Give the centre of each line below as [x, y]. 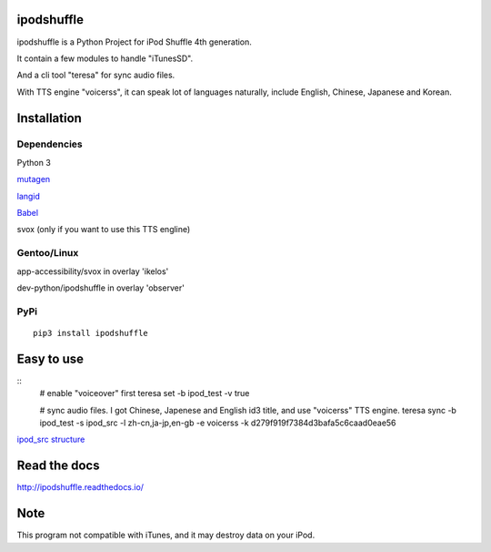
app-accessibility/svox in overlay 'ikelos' [93, 271]
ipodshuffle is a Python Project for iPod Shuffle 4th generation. [134, 42]
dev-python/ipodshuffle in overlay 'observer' [101, 288]
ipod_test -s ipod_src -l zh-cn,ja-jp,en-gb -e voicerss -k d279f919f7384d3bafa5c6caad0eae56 [218, 423]
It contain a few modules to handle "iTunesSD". [105, 58]
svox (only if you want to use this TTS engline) [104, 230]
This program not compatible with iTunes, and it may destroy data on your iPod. [166, 535]
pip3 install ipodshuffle [91, 333]
